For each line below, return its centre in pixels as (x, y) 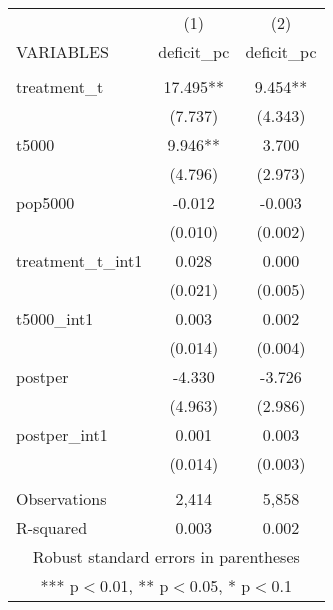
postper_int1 (62, 434)
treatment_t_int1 (79, 260)
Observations (61, 498)
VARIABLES (62, 51)
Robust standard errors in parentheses (166, 556)
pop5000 (45, 202)
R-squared (52, 527)
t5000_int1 (55, 318)
